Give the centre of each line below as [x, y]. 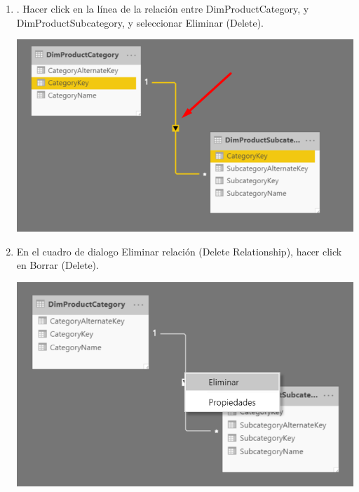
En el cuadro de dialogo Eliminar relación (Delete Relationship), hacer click [179, 251]
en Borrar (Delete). [57, 265]
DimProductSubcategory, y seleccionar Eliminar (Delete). [140, 22]
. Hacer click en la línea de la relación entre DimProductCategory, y [163, 8]
